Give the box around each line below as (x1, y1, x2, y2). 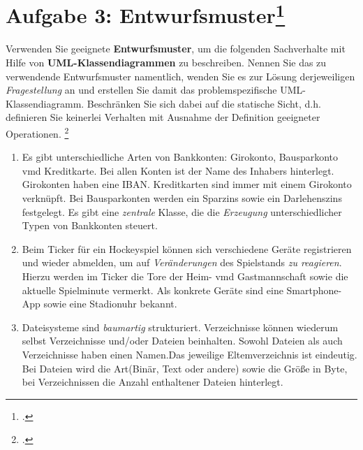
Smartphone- (286, 282, 342, 297)
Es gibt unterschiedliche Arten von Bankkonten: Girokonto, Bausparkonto (22, 150, 339, 164)
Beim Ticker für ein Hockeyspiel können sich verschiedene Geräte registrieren (22, 241, 352, 256)
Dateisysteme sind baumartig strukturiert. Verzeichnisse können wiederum (22, 319, 339, 334)
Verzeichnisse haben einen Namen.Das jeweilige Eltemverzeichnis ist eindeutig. (22, 347, 357, 361)
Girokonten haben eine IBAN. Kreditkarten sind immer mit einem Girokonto (22, 177, 352, 191)
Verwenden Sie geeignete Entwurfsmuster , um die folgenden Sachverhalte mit (6, 41, 346, 56)
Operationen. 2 (6, 124, 69, 140)
